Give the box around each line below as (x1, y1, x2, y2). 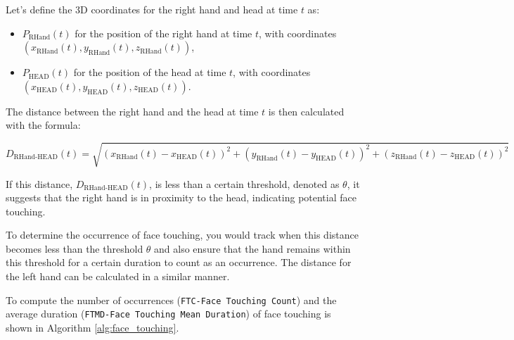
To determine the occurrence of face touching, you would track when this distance (6, 227, 359, 242)
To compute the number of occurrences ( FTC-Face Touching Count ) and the (6, 292, 337, 307)
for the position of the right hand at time (75, 25, 252, 40)
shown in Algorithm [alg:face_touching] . (6, 320, 179, 334)
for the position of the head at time (73, 65, 226, 80)
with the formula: (6, 118, 81, 132)
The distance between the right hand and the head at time (6, 103, 259, 118)
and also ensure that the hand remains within (154, 241, 351, 256)
